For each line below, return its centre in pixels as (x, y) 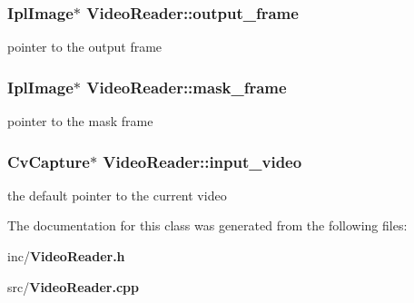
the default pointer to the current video (117, 195)
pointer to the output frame (85, 47)
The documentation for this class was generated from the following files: (207, 225)
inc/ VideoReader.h (66, 256)
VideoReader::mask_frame (187, 87)
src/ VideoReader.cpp (73, 286)
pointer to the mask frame (80, 121)
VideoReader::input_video (202, 161)
